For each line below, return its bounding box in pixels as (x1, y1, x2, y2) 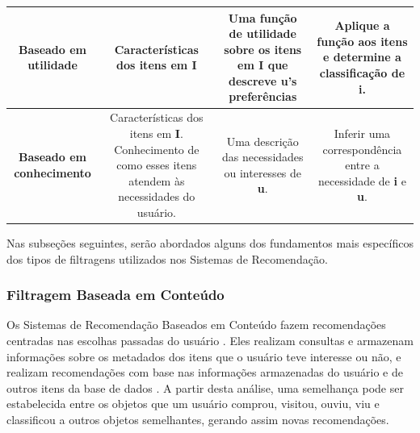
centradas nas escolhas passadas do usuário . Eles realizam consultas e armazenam (6, 331, 414, 348)
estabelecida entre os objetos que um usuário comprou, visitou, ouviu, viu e (6, 395, 380, 412)
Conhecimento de (114, 140, 199, 157)
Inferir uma (334, 124, 391, 141)
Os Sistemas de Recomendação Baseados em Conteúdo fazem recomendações (6, 316, 386, 333)
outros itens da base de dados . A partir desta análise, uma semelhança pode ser (6, 379, 404, 396)
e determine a (323, 48, 401, 65)
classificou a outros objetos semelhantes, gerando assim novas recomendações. (6, 410, 389, 427)
